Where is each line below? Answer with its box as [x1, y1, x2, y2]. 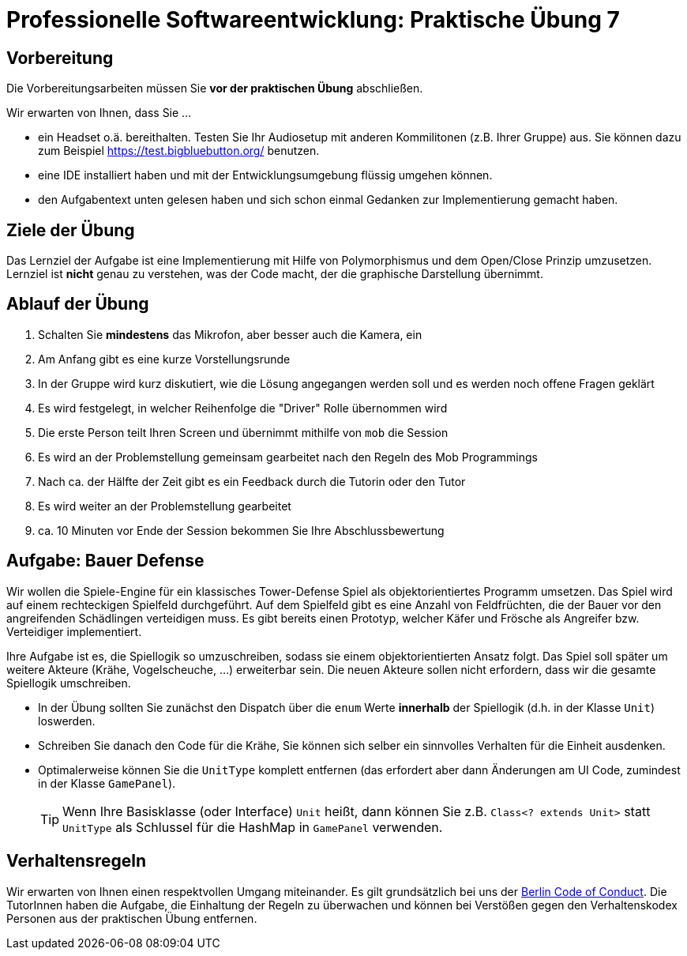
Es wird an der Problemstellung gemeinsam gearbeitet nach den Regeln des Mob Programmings [38, 450, 539, 464]
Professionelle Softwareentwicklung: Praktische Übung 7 [6, 6, 620, 33]
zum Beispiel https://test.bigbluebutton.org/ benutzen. [38, 144, 320, 158]
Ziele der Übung [6, 220, 135, 240]
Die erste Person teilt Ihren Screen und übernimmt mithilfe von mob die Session [38, 425, 449, 439]
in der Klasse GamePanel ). [38, 776, 176, 790]
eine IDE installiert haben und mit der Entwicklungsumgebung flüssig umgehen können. [38, 168, 493, 183]
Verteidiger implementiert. [6, 624, 142, 638]
